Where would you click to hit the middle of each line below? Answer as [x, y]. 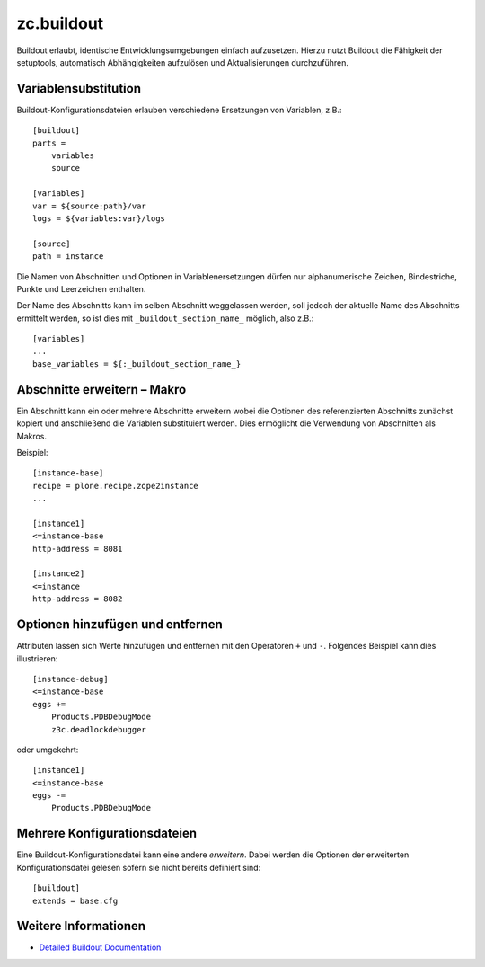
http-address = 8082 [78, 599]
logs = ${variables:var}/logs [99, 218]
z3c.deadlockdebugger [99, 729]
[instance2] [59, 574]
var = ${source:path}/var [90, 206]
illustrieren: [37, 658]
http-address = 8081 [78, 549]
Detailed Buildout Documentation [100, 947]
